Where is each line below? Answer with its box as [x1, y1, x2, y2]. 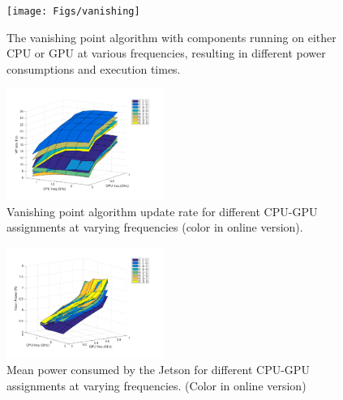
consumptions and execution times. [6, 60, 181, 77]
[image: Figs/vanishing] [6, 6, 140, 17]
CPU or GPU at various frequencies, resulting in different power [6, 45, 326, 62]
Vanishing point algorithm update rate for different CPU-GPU [6, 202, 318, 219]
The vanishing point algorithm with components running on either [6, 28, 337, 45]
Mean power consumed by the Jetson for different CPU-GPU [6, 361, 310, 378]
